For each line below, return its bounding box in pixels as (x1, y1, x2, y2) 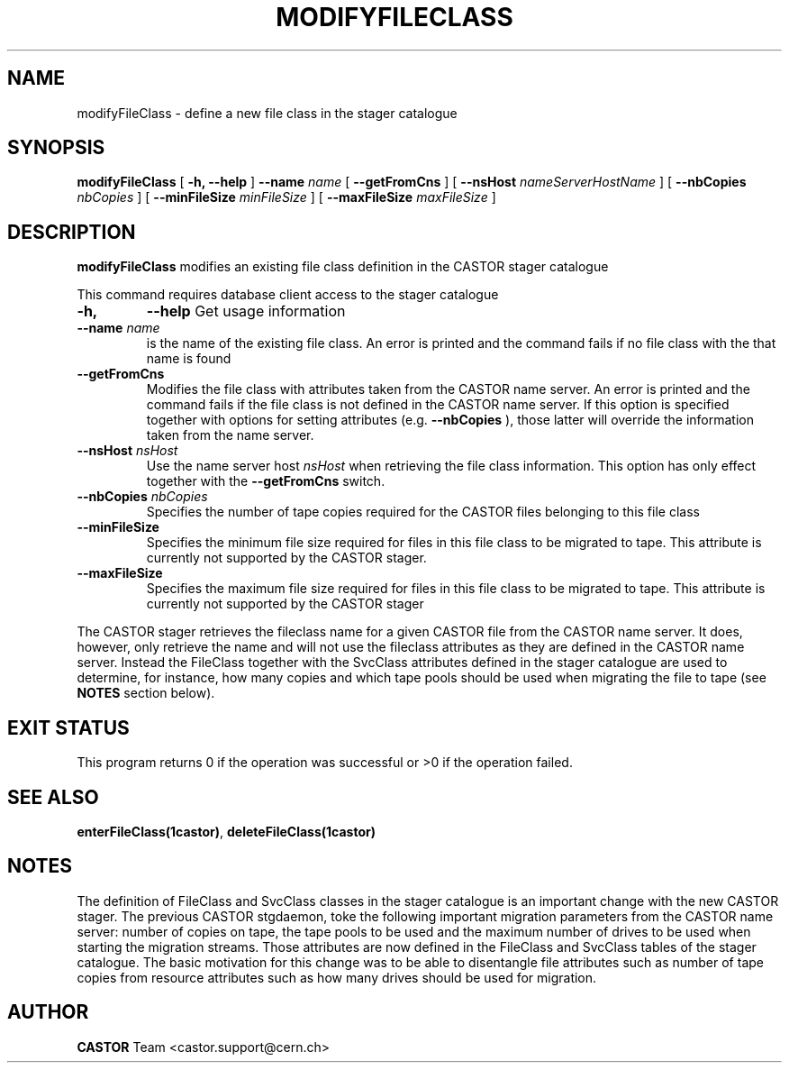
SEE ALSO (7, 785, 99, 809)
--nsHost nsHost (77, 443, 178, 459)
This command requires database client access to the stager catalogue (77, 287, 499, 303)
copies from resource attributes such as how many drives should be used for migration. (77, 969, 597, 985)
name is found (146, 351, 231, 367)
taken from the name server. (146, 427, 314, 444)
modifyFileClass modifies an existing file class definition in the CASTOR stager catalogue (77, 259, 609, 275)
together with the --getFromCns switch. (146, 473, 385, 489)
